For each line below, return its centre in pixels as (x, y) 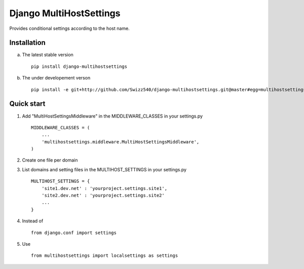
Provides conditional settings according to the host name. (70, 28)
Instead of (33, 221)
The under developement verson (56, 78)
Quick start (27, 104)
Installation (27, 43)
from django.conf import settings (74, 233)
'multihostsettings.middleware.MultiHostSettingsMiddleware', (120, 142)
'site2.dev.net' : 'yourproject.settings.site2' (103, 196)
